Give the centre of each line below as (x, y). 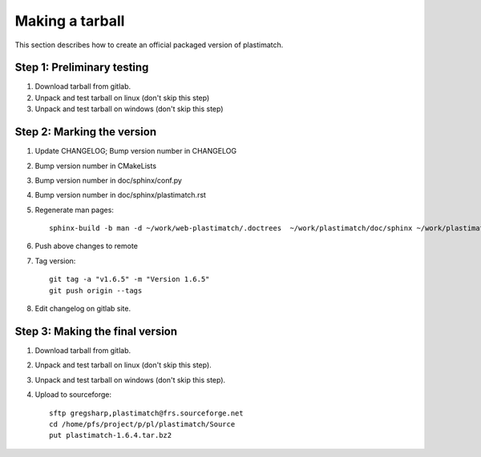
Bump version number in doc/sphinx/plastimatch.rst (120, 195)
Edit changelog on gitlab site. (83, 309)
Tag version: (55, 261)
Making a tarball (70, 21)
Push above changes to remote (86, 246)
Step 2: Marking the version (85, 132)
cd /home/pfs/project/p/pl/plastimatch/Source (142, 424)
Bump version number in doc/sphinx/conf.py (108, 180)
